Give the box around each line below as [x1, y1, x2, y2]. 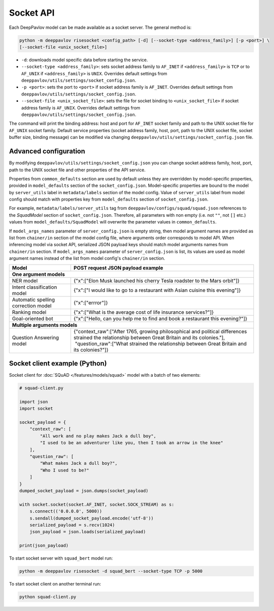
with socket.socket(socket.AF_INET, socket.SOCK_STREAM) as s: [19, 501, 175, 507]
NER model [12, 277, 38, 284]
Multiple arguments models [12, 321, 78, 328]
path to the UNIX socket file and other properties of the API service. [9, 167, 146, 173]
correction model [12, 302, 52, 309]
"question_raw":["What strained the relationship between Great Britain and [75, 340, 247, 347]
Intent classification [12, 284, 57, 291]
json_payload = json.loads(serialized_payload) [29, 529, 146, 535]
